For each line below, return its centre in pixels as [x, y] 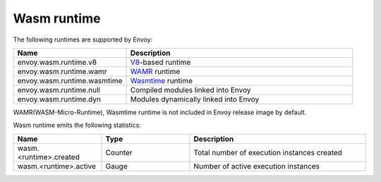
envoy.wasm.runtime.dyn [59, 99]
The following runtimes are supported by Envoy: [83, 40]
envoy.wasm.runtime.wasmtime [70, 80]
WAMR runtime [155, 71]
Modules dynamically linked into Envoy [195, 99]
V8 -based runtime [161, 62]
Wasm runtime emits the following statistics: [77, 125]
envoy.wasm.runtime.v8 [57, 62]
